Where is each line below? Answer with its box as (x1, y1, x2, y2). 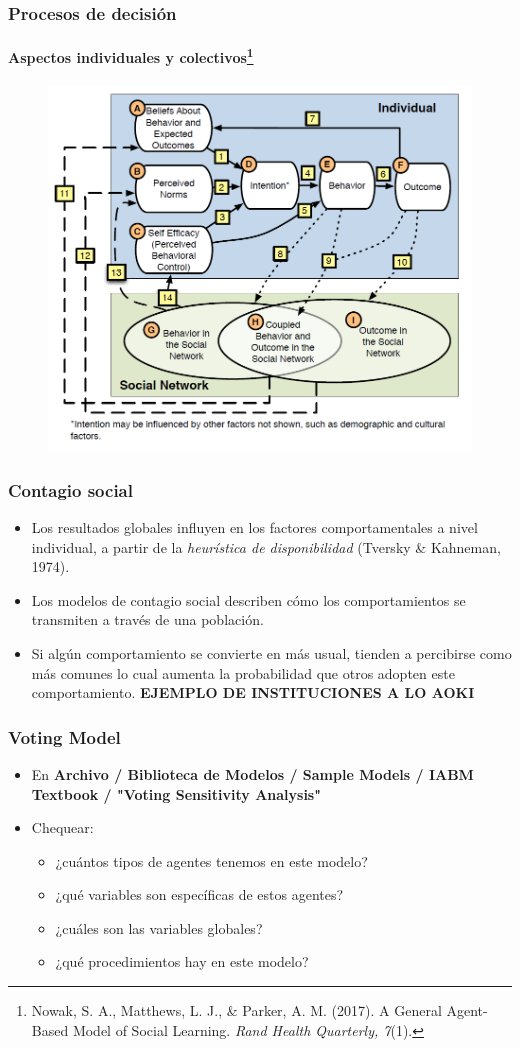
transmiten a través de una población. (31, 609, 264, 630)
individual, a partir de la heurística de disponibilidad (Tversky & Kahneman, (31, 536, 501, 557)
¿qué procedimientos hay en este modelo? (55, 951, 309, 972)
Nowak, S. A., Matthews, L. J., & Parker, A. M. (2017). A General (31, 1000, 442, 1021)
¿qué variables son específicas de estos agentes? (55, 884, 344, 905)
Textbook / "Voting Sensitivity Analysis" (31, 783, 321, 804)
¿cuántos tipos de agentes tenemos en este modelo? (55, 850, 368, 871)
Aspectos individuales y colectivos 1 (8, 44, 254, 68)
